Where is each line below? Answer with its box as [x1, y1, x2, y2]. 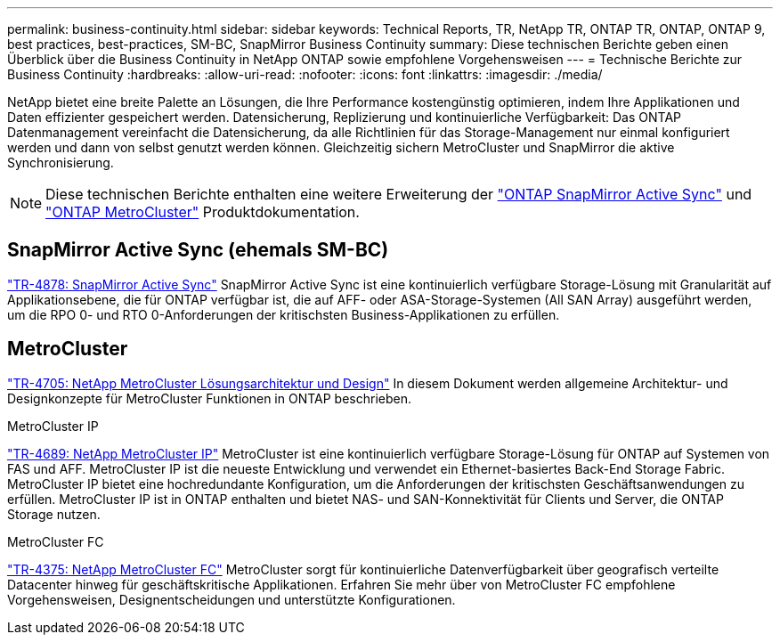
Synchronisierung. [7, 155, 114, 170]
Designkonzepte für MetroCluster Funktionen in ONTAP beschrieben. [7, 390, 412, 406]
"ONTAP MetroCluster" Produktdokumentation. [45, 203, 360, 221]
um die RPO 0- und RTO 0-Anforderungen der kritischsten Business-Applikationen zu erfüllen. [7, 306, 560, 322]
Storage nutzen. [7, 506, 101, 522]
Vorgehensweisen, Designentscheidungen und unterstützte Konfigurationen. [7, 591, 456, 607]
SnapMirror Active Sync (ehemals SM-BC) [7, 239, 389, 262]
